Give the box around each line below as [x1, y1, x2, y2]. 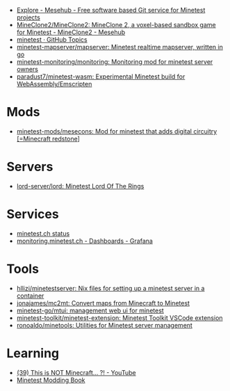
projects [16, 13, 41, 22]
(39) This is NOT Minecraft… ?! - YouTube [16, 368, 136, 376]
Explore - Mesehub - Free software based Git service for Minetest [16, 6, 206, 14]
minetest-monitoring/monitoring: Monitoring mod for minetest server [16, 58, 213, 65]
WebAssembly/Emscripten [16, 80, 92, 88]
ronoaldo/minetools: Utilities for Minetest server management [16, 321, 192, 329]
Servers [6, 159, 54, 175]
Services [6, 207, 60, 222]
